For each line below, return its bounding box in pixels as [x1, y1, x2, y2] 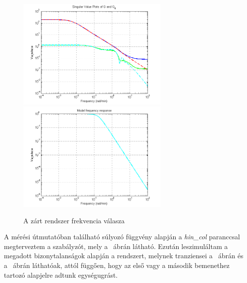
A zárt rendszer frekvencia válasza [23, 215, 125, 225]
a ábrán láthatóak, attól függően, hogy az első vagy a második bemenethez [4, 260, 230, 270]
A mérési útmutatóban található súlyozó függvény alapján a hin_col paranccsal [4, 232, 240, 242]
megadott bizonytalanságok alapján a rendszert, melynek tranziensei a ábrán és [4, 250, 244, 261]
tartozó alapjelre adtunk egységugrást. [4, 269, 118, 280]
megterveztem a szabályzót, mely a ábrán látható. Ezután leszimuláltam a [4, 241, 228, 251]
